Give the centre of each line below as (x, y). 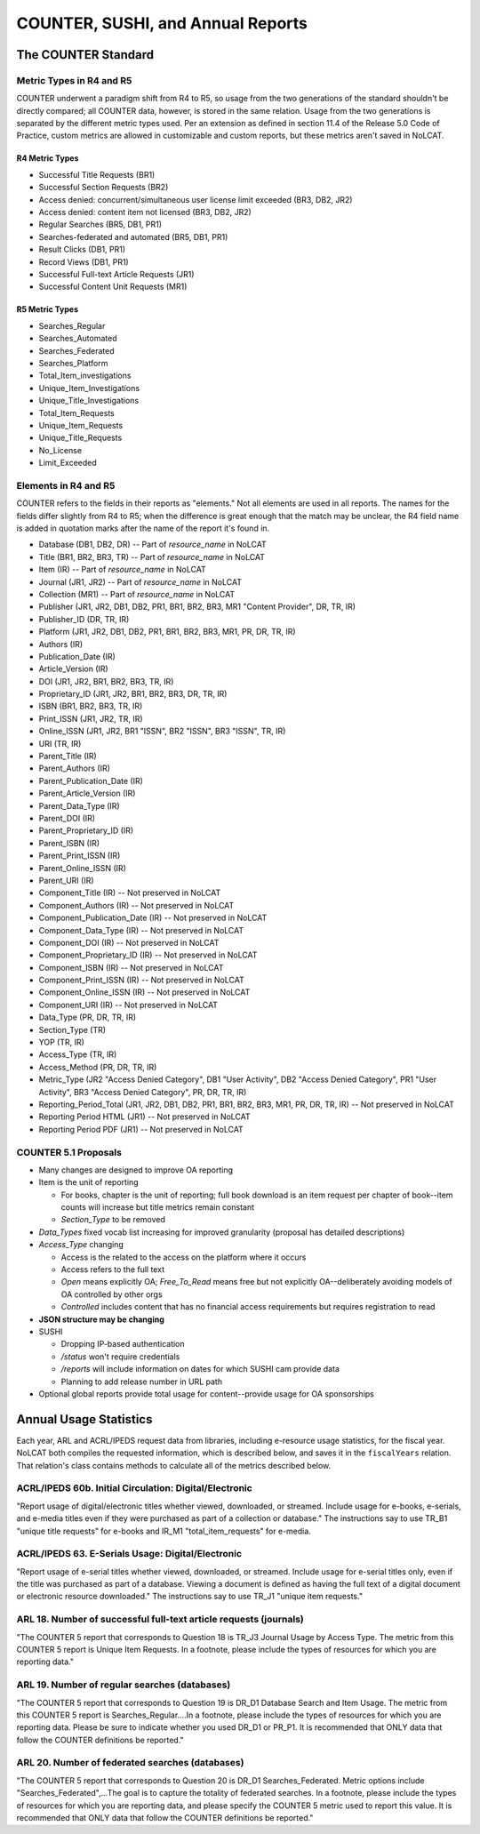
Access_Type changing (81, 1245)
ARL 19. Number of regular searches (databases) (124, 1685)
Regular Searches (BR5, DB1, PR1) (100, 224)
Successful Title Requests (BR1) (97, 174)
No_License (60, 450)
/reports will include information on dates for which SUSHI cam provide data (200, 1369)
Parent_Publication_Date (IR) (91, 781)
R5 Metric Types (48, 309)
